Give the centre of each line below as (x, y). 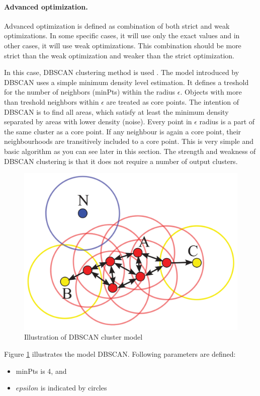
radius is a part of (227, 122)
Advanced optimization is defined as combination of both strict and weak (117, 25)
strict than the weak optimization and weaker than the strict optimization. (119, 55)
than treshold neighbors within (52, 101)
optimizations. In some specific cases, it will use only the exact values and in (122, 35)
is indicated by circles (74, 388)
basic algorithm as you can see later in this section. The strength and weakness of (130, 151)
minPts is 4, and (41, 371)
